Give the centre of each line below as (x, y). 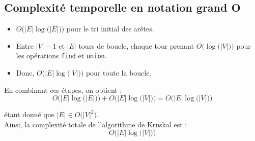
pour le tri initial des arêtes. (110, 29)
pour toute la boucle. (119, 73)
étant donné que (29, 114)
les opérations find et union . (61, 56)
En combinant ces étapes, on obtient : (63, 90)
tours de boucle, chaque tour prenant (136, 45)
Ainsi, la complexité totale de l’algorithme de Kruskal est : (96, 124)
